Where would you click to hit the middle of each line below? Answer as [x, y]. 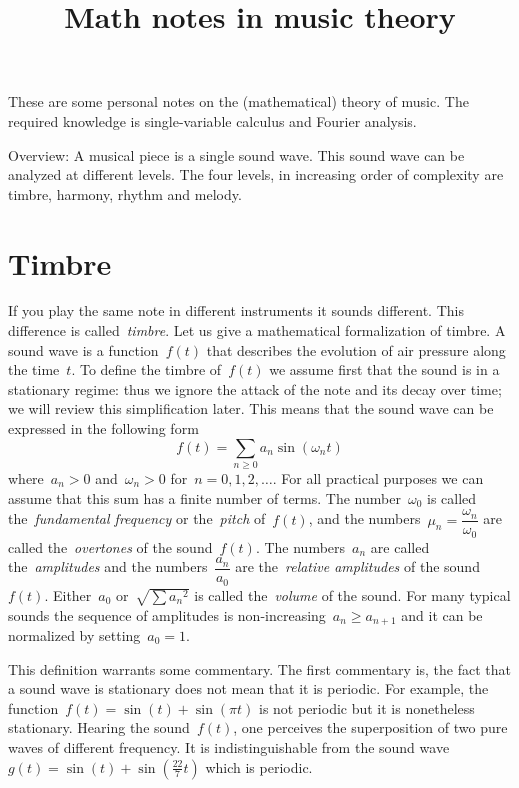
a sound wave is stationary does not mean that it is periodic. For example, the [248, 688]
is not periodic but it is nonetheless [367, 707]
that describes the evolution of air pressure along [356, 349]
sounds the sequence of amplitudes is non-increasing [167, 614]
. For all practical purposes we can [378, 477]
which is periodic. [259, 766]
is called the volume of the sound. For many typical [352, 594]
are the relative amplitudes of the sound [357, 566]
